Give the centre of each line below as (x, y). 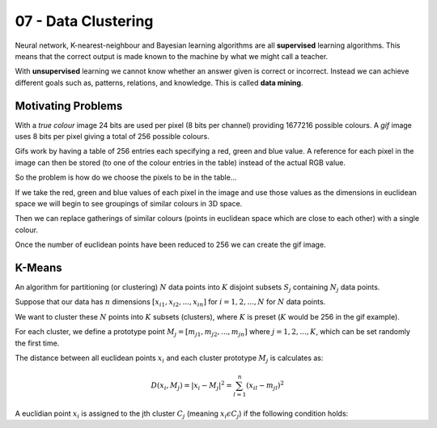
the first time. (37, 343)
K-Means (38, 267)
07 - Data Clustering (84, 21)
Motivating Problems (69, 106)
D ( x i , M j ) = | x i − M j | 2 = (191, 386)
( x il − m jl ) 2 (265, 386)
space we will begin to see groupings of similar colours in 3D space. (129, 203)
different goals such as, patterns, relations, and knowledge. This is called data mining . (159, 83)
